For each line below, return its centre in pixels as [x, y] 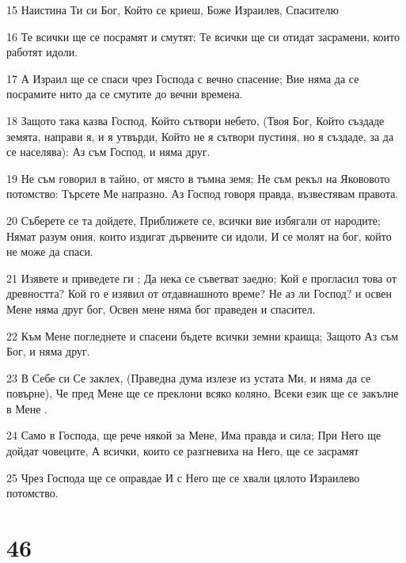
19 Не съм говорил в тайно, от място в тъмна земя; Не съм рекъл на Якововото [198, 178]
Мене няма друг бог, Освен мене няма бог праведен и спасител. [161, 308]
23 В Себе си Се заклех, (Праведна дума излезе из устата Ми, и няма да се [189, 377]
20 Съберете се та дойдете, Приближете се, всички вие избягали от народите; [194, 220]
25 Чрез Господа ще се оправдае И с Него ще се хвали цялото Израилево [183, 477]
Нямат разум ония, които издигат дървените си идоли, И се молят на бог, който [199, 236]
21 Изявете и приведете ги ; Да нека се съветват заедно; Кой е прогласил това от [202, 278]
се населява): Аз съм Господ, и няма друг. [108, 152]
